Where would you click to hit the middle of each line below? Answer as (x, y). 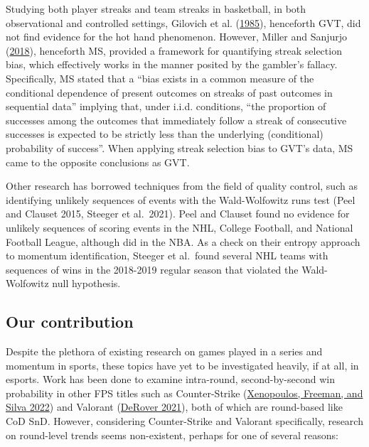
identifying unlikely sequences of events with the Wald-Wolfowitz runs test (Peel (181, 199)
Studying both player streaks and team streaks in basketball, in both (156, 9)
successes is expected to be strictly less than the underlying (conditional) (165, 134)
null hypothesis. (86, 283)
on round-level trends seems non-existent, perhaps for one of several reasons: (172, 435)
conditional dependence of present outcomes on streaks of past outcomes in (169, 92)
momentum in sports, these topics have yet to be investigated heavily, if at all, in (182, 365)
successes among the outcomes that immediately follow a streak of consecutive (176, 120)
